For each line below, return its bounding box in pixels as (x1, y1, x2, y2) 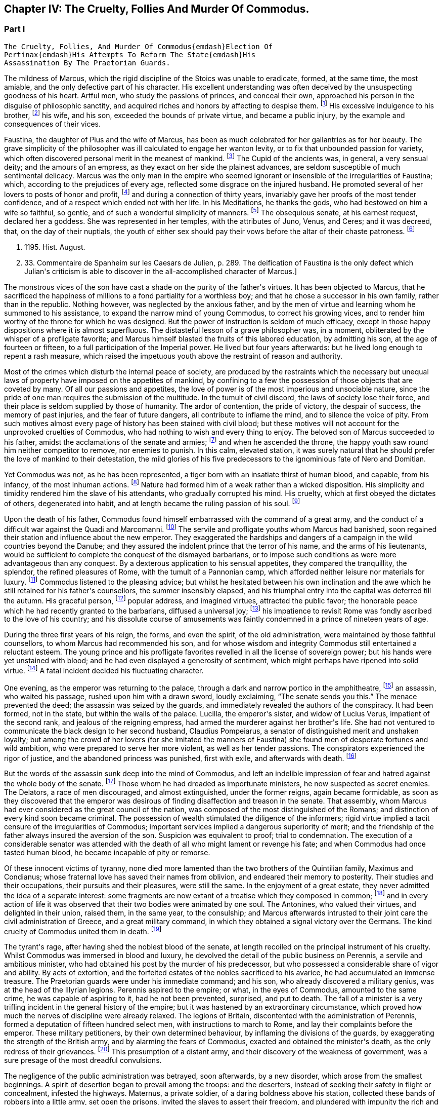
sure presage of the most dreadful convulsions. (4, 1055, 162, 1064)
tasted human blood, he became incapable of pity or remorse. (4, 848, 210, 857)
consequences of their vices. (4, 120, 101, 129)
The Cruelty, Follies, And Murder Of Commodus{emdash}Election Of (4, 42, 273, 51)
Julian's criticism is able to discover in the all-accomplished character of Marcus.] (24, 266, 297, 276)
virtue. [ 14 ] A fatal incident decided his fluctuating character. (4, 665, 204, 675)
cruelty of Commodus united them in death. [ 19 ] (4, 925, 162, 936)
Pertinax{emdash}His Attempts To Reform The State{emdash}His (4, 50, 256, 59)
